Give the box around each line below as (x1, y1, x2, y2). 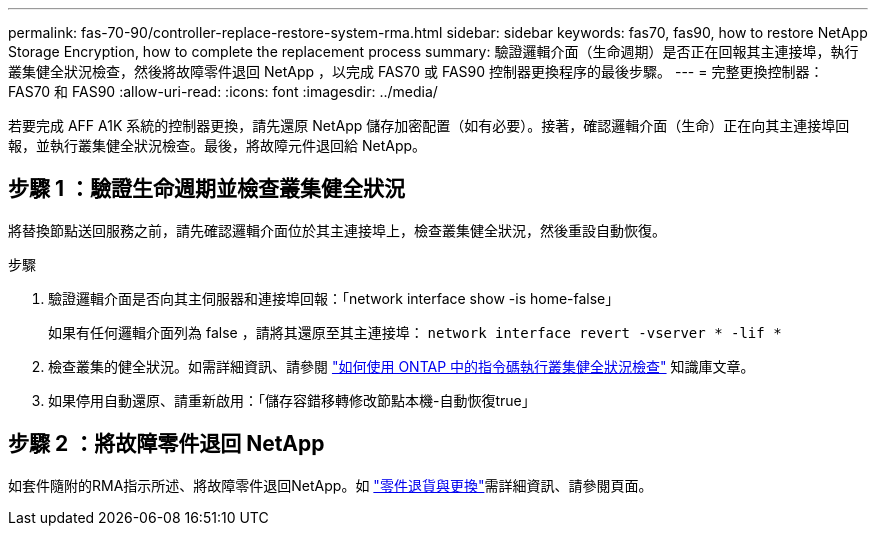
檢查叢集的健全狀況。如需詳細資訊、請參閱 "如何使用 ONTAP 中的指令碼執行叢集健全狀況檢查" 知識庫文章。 (48, 357, 755, 375)
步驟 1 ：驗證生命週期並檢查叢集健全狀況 (8, 176, 405, 202)
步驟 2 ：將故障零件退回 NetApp (8, 431, 325, 457)
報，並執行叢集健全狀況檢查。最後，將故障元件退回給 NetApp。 (8, 137, 427, 154)
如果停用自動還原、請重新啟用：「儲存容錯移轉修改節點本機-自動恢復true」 (48, 391, 536, 409)
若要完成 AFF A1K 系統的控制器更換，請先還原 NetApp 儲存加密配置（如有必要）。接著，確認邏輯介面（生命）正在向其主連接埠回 (8, 117, 850, 134)
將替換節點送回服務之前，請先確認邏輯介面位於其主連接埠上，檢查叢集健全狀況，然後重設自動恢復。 (8, 221, 666, 239)
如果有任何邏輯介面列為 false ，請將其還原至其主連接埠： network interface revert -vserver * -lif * (48, 323, 782, 341)
